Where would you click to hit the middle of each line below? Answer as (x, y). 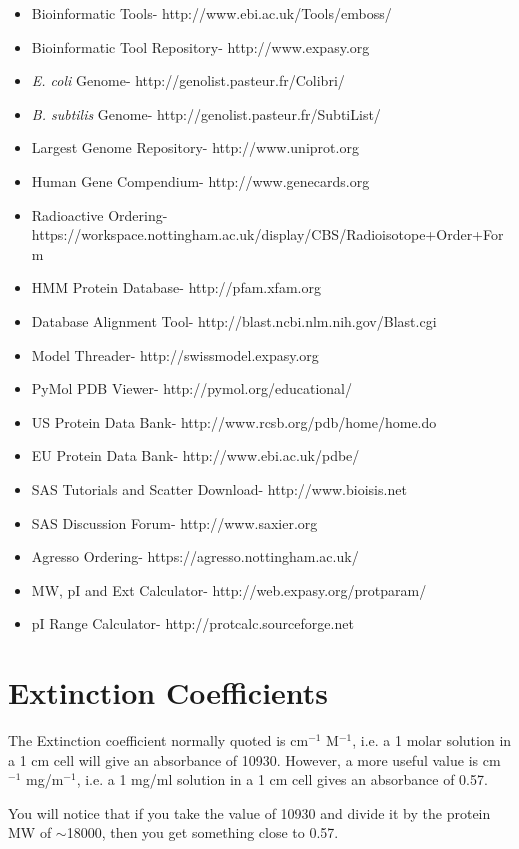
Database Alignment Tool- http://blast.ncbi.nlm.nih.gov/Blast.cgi (234, 320)
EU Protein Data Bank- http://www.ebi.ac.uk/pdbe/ (195, 455)
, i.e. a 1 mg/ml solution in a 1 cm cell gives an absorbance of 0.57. (282, 779)
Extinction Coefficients (168, 692)
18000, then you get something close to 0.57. (202, 832)
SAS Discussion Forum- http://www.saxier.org (174, 522)
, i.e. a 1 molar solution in (432, 740)
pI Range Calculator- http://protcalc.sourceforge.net (192, 623)
